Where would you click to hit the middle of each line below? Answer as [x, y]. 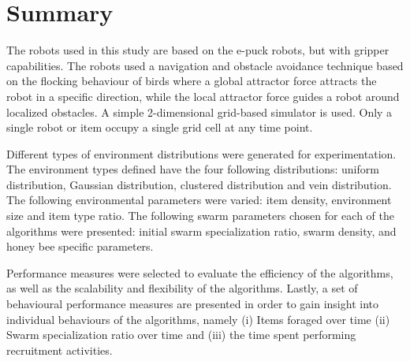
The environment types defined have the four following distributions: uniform [193, 169]
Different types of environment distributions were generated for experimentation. [201, 153]
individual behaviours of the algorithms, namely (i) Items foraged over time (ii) [198, 319]
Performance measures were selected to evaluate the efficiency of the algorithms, [200, 272]
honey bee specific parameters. [80, 246]
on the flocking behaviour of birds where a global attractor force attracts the [192, 81]
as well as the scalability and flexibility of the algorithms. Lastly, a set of [182, 288]
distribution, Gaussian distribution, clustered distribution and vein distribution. [199, 184]
